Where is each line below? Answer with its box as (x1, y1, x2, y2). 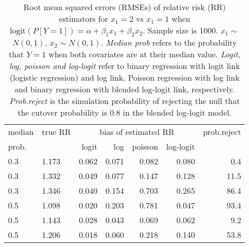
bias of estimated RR (99, 126, 175, 138)
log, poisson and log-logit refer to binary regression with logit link (9, 60, 240, 72)
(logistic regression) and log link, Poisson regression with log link (10, 72, 240, 84)
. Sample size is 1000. (143, 24, 218, 36)
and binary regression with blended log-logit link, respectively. (14, 83, 235, 95)
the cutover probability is (17, 107, 107, 119)
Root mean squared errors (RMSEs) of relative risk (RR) (23, 1, 226, 13)
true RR (41, 126, 71, 138)
